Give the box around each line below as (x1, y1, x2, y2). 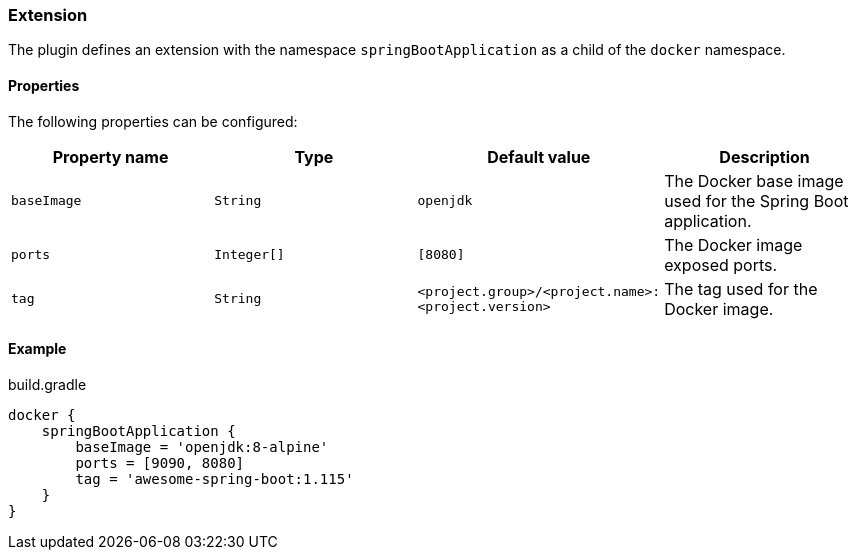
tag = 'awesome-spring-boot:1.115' (75, 470, 354, 487)
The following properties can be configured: (8, 112, 298, 130)
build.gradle (8, 375, 87, 393)
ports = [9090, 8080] (75, 454, 245, 471)
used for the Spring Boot (664, 190, 849, 211)
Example (8, 340, 67, 358)
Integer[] (214, 247, 285, 263)
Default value (487, 146, 591, 167)
